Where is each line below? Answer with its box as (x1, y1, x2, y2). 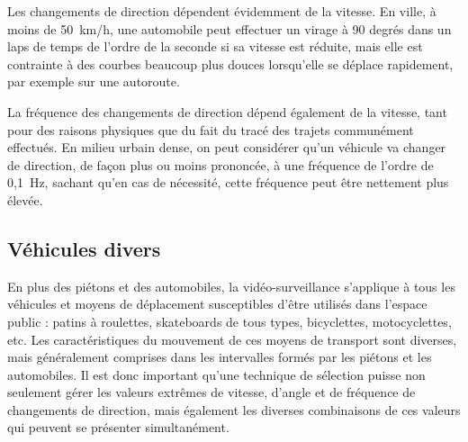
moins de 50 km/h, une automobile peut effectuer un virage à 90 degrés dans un (7, 19, 452, 38)
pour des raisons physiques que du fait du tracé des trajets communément (7, 120, 414, 139)
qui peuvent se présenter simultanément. (7, 418, 229, 437)
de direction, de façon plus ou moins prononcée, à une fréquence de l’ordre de (7, 155, 434, 174)
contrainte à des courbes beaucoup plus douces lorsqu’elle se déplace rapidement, (7, 54, 454, 73)
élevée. (7, 190, 43, 209)
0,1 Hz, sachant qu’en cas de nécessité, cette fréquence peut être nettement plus (7, 173, 449, 192)
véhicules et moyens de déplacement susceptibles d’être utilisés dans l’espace (7, 294, 427, 313)
